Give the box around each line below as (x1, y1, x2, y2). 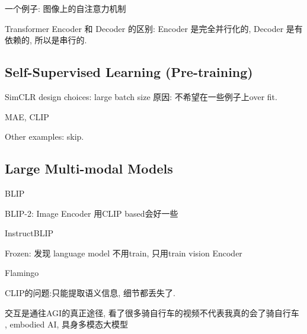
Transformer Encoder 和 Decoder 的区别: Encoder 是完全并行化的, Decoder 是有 (5, 22, 303, 34)
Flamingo (5, 266, 39, 279)
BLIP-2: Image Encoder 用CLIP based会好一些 (5, 207, 178, 219)
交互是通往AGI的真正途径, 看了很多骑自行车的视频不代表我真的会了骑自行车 (5, 306, 299, 319)
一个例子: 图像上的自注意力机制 (5, 2, 126, 14)
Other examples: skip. (5, 130, 84, 143)
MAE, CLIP (5, 110, 49, 123)
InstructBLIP (5, 227, 53, 239)
